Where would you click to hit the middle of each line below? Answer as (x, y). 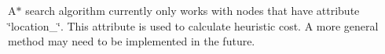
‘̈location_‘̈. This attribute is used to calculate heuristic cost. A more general (193, 25)
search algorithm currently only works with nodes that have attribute (192, 10)
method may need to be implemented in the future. (132, 41)
